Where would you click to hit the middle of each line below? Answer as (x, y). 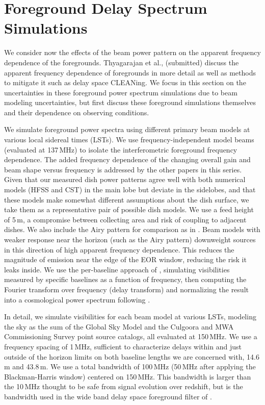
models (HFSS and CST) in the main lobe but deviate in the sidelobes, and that (130, 189)
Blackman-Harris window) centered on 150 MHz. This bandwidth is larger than (128, 376)
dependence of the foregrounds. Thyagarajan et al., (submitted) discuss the (122, 62)
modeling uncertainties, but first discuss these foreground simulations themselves (130, 102)
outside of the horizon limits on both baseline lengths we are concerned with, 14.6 (132, 356)
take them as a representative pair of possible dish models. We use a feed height (129, 209)
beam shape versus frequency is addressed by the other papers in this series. (123, 169)
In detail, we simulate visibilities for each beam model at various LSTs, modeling (130, 317)
